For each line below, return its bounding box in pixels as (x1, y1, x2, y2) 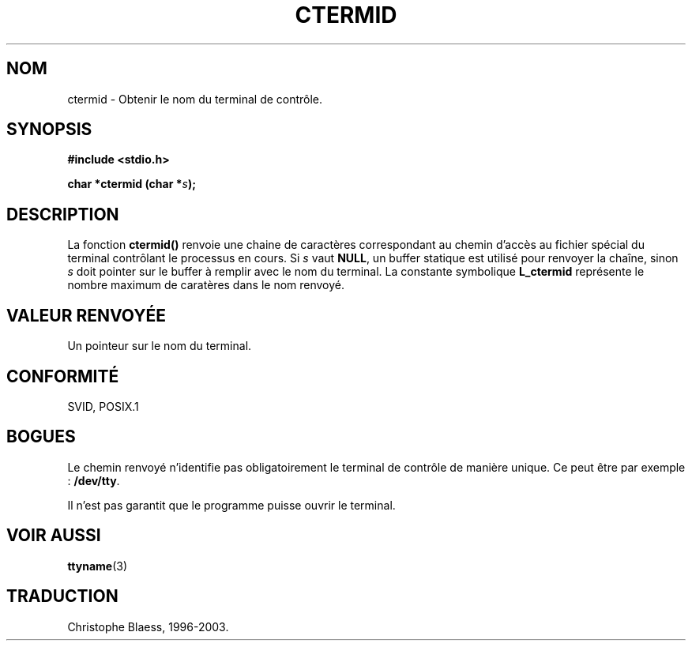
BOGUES (6, 427, 76, 447)
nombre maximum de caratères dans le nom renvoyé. (67, 278, 345, 292)
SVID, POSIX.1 (67, 399, 139, 413)
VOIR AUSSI (6, 525, 101, 546)
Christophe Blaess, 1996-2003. (67, 619, 229, 634)
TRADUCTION (6, 586, 118, 607)
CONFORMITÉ (6, 366, 119, 386)
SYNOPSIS (6, 119, 92, 140)
